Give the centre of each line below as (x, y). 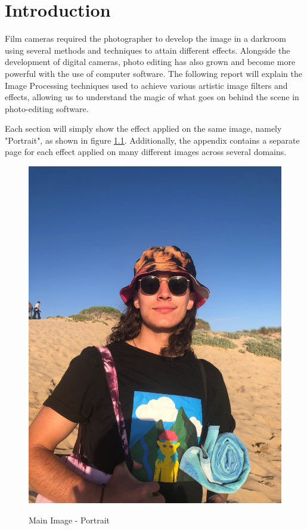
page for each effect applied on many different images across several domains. (146, 152)
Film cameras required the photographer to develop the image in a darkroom (145, 38)
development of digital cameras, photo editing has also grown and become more (150, 62)
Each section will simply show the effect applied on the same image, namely (143, 128)
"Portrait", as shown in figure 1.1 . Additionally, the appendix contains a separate (152, 140)
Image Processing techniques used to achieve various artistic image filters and (146, 85)
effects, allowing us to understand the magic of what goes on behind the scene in (152, 97)
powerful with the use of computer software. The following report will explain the (153, 73)
